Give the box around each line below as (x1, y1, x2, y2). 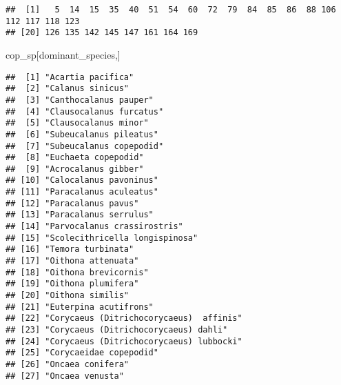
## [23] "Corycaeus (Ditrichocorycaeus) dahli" (6, 325, 228, 335)
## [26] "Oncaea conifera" (6, 359, 129, 369)
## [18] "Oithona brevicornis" (6, 267, 149, 277)
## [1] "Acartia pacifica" (6, 72, 134, 82)
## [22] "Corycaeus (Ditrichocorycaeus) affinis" (6, 313, 242, 324)
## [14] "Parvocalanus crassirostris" (6, 221, 183, 232)
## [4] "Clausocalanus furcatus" (6, 106, 164, 117)
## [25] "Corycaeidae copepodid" (6, 348, 158, 358)
